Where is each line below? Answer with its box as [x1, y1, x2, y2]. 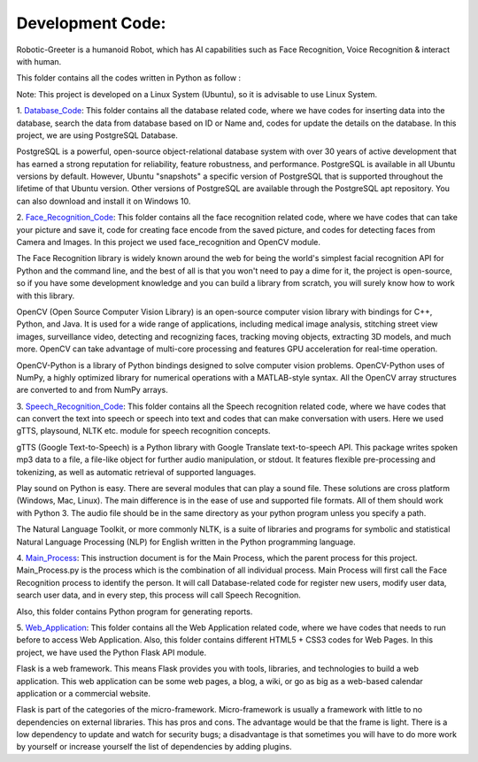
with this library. [16, 290, 75, 301]
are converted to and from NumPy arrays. [16, 385, 168, 396]
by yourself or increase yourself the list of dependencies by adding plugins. [16, 742, 292, 752]
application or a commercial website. [16, 688, 150, 698]
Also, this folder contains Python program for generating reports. [16, 606, 253, 617]
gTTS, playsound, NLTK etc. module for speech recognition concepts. [16, 426, 271, 436]
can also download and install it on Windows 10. [16, 196, 191, 206]
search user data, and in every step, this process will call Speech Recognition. [16, 589, 301, 601]
